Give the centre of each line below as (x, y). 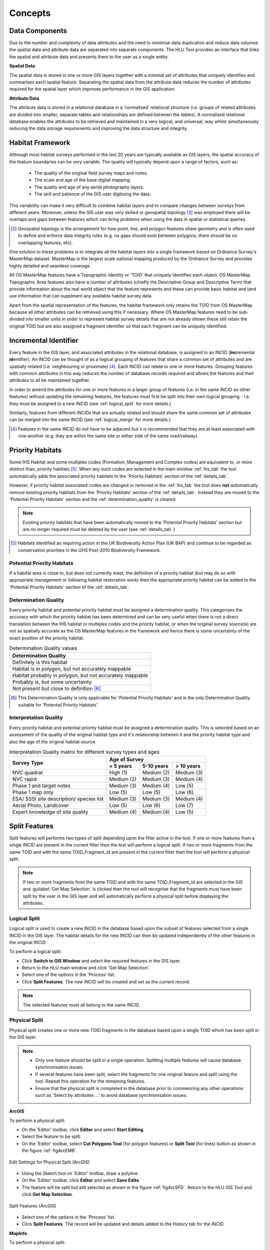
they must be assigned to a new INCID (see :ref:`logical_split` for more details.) (90, 403)
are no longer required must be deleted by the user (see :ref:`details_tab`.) (99, 529)
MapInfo (18, 1233)
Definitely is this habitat (40, 662)
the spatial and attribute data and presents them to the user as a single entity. (89, 56)
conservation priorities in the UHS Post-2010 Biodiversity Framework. (89, 550)
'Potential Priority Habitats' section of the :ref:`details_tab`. (69, 587)
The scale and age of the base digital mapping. (83, 180)
